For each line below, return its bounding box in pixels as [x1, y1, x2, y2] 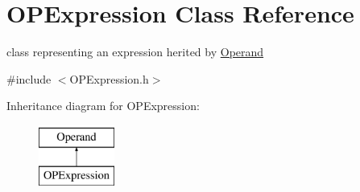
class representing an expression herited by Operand [6, 43, 264, 60]
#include [6, 70, 52, 87]
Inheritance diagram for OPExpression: [6, 97, 200, 114]
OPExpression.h [69, 70, 149, 87]
